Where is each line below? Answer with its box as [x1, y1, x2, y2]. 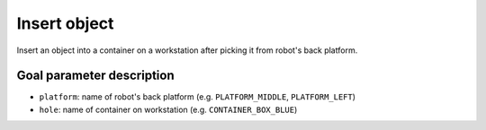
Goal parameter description [16, 68, 175, 83]
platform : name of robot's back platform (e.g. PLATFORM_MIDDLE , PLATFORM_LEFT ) [39, 91, 355, 102]
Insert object [16, 13, 114, 33]
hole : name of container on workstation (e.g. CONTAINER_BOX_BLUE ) [39, 104, 298, 115]
